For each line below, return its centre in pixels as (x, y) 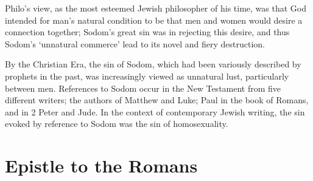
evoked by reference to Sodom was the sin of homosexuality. (117, 124)
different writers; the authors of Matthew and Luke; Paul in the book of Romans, (157, 100)
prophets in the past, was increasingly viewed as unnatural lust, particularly (147, 76)
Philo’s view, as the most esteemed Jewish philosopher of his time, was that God (156, 8)
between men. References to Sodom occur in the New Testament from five (143, 88)
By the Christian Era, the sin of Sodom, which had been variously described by (153, 64)
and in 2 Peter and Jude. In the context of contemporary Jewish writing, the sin (155, 111)
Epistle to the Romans (101, 166)
